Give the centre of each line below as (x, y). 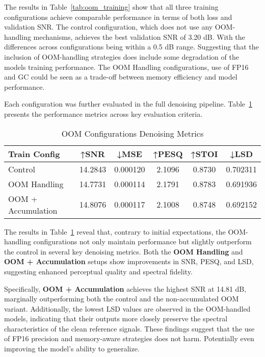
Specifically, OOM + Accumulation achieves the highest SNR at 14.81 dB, (125, 288)
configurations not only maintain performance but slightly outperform (142, 241)
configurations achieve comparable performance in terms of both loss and (118, 17)
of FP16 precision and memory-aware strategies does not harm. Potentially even (129, 338)
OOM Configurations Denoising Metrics (132, 133)
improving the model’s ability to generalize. (72, 349)
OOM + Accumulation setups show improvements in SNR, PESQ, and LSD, (129, 261)
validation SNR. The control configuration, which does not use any (109, 27)
